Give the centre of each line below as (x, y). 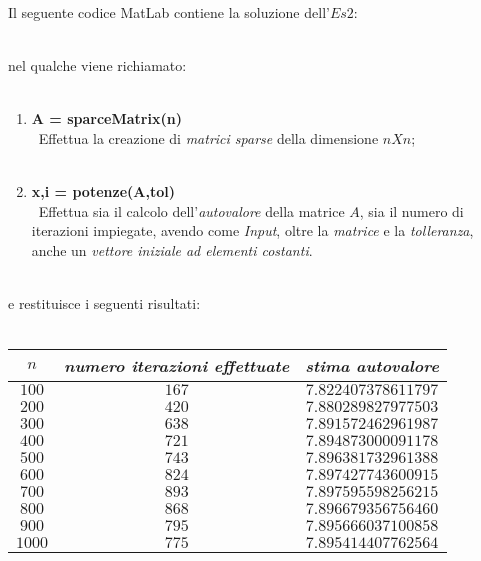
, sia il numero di (411, 210)
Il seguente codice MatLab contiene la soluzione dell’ (169, 12)
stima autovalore (372, 366)
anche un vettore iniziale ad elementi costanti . (172, 249)
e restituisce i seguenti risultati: (104, 303)
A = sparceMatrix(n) (106, 118)
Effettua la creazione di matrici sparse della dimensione (208, 137)
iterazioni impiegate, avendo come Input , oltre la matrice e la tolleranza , (252, 230)
